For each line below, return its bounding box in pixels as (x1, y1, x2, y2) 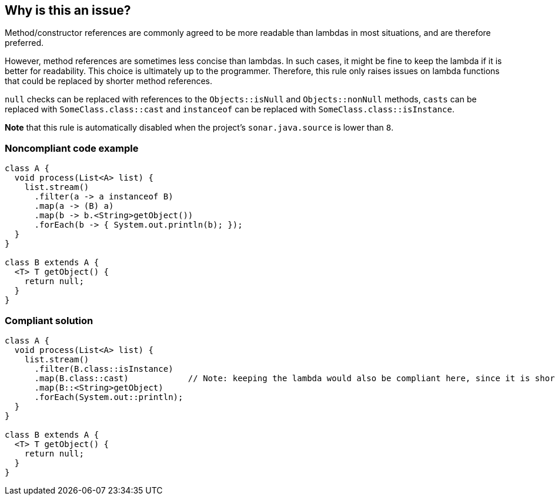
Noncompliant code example (5, 142, 139, 154)
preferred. (5, 38, 44, 48)
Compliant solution (5, 314, 93, 326)
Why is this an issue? (5, 3, 131, 18)
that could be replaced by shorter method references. (5, 76, 213, 86)
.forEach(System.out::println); (34, 392, 183, 402)
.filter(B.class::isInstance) (34, 364, 173, 374)
